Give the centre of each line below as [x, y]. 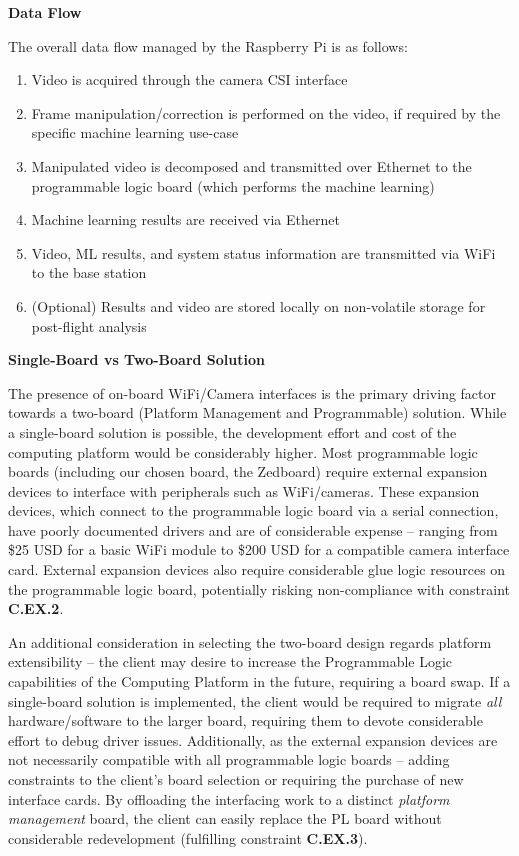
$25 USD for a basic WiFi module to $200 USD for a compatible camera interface [259, 549]
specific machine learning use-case [135, 132]
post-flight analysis [89, 325]
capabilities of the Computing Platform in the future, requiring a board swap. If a [259, 681]
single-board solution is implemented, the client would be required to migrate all [255, 700]
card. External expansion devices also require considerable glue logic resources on [257, 569]
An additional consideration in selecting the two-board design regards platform [250, 641]
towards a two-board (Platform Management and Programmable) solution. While [257, 412]
